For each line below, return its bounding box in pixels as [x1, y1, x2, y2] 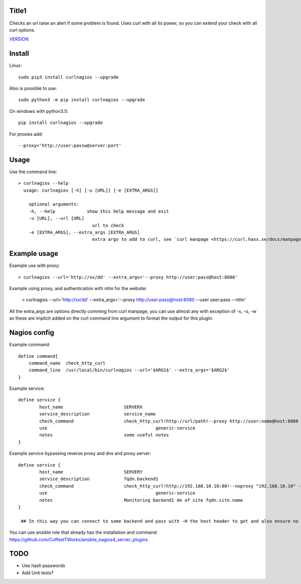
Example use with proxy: [9, 262, 60, 268]
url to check [92, 222, 124, 228]
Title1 [9, 7, 27, 15]
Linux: [9, 63, 22, 69]
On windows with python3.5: [9, 108, 69, 114]
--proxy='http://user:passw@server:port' [18, 142, 121, 148]
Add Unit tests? [22, 569, 54, 575]
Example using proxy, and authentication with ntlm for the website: [9, 285, 147, 291]
